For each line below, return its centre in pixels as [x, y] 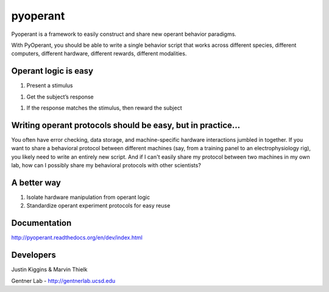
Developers [34, 255]
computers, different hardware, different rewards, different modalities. [99, 54]
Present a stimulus [50, 86]
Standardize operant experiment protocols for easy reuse [98, 206]
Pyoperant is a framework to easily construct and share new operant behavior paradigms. [124, 34]
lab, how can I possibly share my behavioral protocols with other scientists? [106, 165]
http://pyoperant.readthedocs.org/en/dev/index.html [77, 238]
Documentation [41, 223]
